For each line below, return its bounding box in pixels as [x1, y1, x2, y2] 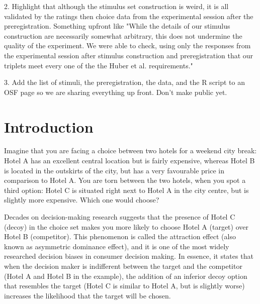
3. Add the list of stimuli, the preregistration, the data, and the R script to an [4, 77, 245, 87]
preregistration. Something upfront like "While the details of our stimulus [4, 21, 230, 31]
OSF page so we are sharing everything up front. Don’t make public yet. [4, 86, 227, 97]
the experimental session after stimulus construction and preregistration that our [4, 50, 253, 60]
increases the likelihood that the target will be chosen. [4, 290, 171, 300]
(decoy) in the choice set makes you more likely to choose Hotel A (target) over [4, 221, 248, 232]
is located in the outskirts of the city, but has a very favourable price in [4, 165, 224, 175]
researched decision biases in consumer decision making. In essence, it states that [4, 251, 253, 261]
